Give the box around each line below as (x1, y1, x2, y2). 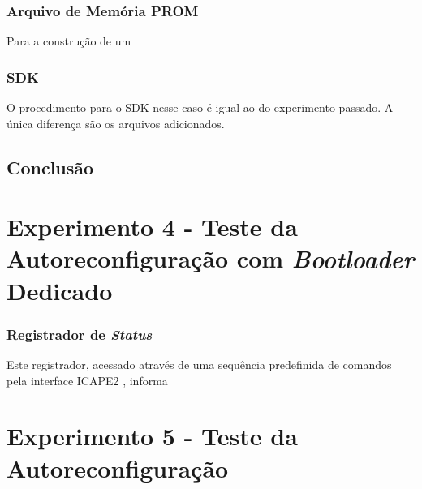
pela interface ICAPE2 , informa (6, 371, 168, 388)
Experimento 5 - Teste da (6, 419, 298, 453)
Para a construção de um (6, 32, 131, 49)
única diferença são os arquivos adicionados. (6, 114, 225, 131)
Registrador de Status (6, 324, 153, 344)
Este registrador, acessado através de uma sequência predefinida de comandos (6, 355, 392, 372)
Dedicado (6, 273, 113, 307)
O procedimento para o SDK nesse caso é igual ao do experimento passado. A (6, 99, 394, 116)
